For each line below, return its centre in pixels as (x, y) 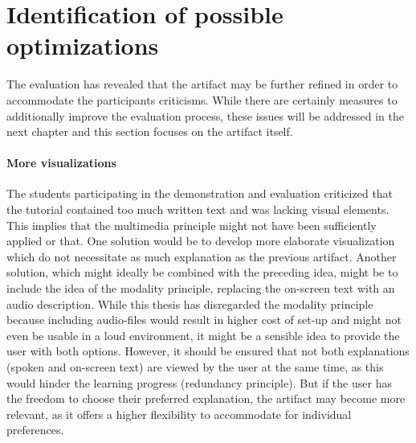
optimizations (83, 45)
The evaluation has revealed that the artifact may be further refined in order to (202, 84)
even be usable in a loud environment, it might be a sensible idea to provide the (203, 335)
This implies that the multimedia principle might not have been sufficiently (192, 225)
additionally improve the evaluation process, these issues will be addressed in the (205, 115)
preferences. (35, 430)
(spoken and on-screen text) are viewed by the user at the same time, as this (195, 367)
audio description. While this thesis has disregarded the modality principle (190, 304)
